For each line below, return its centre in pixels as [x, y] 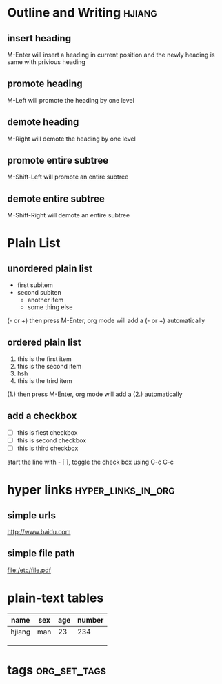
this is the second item [49, 367]
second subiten [39, 293]
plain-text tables [55, 598]
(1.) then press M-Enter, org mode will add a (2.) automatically [95, 394]
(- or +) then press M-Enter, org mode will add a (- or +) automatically [106, 321]
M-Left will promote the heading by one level [71, 100]
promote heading [45, 84]
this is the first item [44, 359]
